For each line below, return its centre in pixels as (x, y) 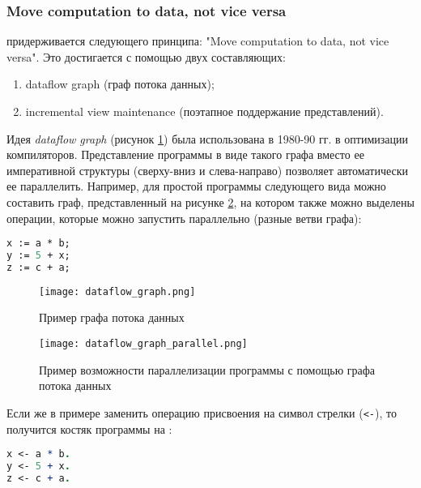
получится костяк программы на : (89, 428)
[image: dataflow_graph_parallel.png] (143, 344)
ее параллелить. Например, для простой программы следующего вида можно (196, 186)
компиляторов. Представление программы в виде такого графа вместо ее (185, 154)
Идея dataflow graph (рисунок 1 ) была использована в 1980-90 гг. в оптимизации (207, 138)
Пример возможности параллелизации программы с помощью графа (207, 369)
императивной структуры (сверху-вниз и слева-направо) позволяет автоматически (208, 170)
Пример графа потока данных (112, 317)
